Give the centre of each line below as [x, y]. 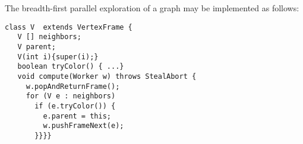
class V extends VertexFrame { [69, 27]
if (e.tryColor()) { [75, 106]
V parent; [37, 47]
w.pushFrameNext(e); [83, 126]
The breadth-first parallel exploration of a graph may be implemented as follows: [152, 8]
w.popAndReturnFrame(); [73, 86]
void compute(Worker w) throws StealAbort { [107, 76]
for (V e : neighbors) [71, 96]
